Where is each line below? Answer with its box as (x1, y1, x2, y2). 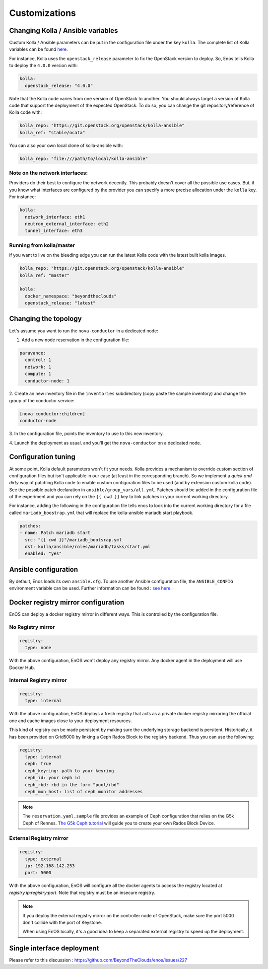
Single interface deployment (9, 944, 99, 953)
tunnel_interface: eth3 (25, 228, 83, 233)
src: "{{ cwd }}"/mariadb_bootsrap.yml (25, 537, 122, 542)
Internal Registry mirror (9, 677, 67, 684)
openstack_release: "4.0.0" (25, 82, 93, 88)
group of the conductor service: (9, 397, 74, 403)
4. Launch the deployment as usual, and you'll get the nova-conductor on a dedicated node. (9, 440, 201, 446)
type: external (25, 856, 62, 862)
